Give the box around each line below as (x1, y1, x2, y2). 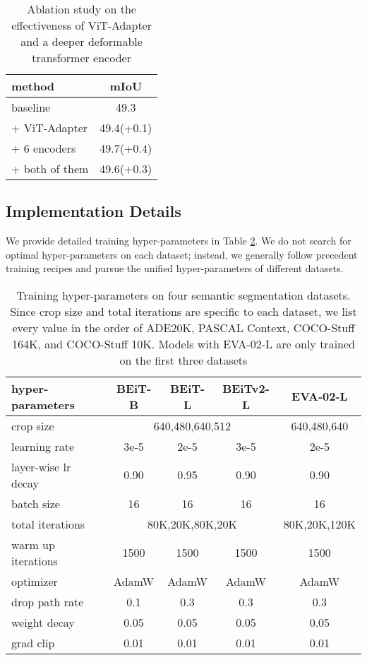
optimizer (11, 572, 58, 589)
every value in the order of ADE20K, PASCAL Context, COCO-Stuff (12, 319, 355, 336)
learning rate (11, 437, 74, 454)
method (11, 78, 55, 94)
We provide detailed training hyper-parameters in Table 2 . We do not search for (6, 233, 351, 248)
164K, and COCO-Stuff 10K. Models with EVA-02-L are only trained (12, 335, 355, 352)
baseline (11, 99, 51, 115)
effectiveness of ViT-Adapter (11, 17, 152, 33)
